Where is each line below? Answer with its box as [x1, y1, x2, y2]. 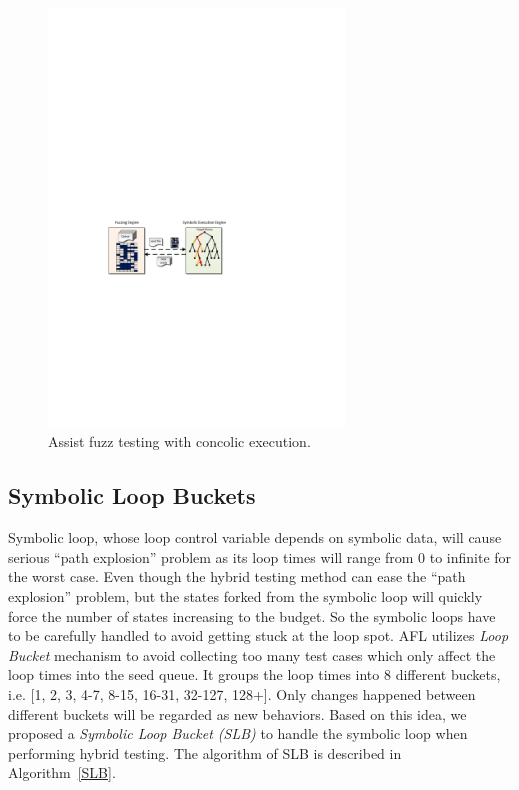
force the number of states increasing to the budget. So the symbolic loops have [8, 605, 496, 626]
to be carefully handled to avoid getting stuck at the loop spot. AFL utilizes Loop [8, 625, 509, 646]
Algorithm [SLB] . [8, 762, 116, 783]
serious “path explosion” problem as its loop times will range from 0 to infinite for [8, 546, 512, 567]
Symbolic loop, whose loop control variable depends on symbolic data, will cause [8, 527, 502, 548]
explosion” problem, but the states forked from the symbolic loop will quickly [8, 585, 483, 606]
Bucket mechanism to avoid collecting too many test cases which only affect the [8, 644, 496, 665]
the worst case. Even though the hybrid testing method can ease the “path [8, 566, 466, 587]
